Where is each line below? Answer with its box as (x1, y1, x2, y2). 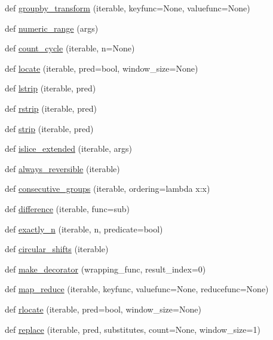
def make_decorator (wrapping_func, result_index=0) (5, 262, 206, 275)
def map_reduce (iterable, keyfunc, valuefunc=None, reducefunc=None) (5, 283, 269, 295)
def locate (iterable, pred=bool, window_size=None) (5, 62, 198, 74)
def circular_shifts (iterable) (5, 243, 109, 255)
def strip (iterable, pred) (5, 122, 94, 134)
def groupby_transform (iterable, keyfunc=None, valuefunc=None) (5, 2, 250, 14)
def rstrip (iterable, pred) (5, 102, 97, 114)
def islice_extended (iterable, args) (5, 142, 132, 155)
